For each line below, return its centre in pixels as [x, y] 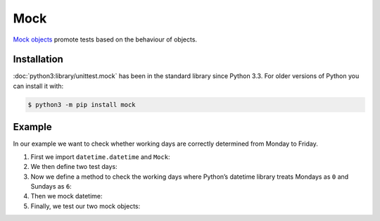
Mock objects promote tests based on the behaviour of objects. [105, 39]
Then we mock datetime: [66, 196]
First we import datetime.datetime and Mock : [100, 157]
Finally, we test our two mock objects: [85, 206]
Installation [38, 59]
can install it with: [38, 86]
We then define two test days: [74, 167]
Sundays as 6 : [51, 186]
